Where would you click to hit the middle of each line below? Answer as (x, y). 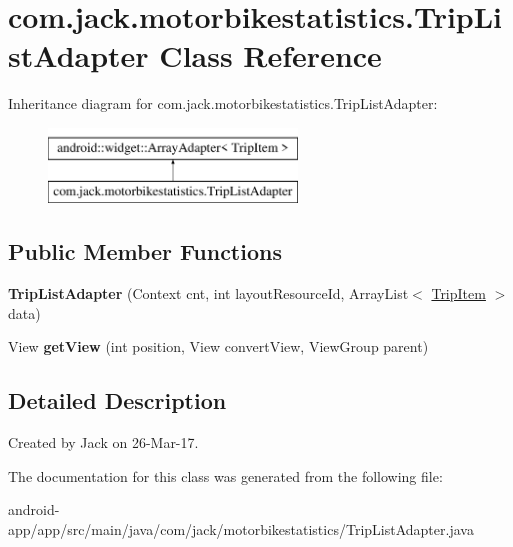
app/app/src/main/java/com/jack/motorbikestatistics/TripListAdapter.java (241, 529)
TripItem (458, 293)
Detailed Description (117, 400)
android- (34, 509)
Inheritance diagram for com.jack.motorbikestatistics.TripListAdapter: (223, 103)
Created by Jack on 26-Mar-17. (103, 442)
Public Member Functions (145, 251)
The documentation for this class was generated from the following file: (225, 475)
